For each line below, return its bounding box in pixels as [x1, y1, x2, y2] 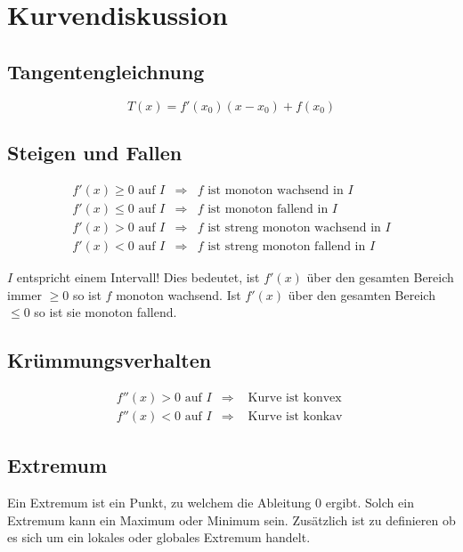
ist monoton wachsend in [207, 183, 344, 197]
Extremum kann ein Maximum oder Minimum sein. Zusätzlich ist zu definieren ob [7, 510, 456, 529]
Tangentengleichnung [7, 57, 205, 85]
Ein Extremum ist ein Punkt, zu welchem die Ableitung [7, 493, 312, 512]
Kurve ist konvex [248, 391, 342, 404]
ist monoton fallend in [207, 202, 329, 215]
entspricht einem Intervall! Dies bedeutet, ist [16, 267, 260, 286]
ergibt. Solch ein [325, 493, 414, 512]
